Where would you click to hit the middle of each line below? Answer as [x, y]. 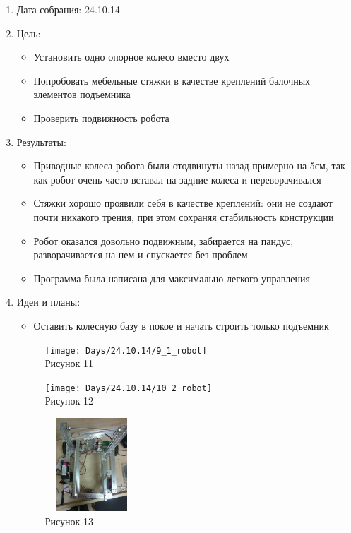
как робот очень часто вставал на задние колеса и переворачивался [177, 179]
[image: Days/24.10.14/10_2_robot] [129, 388]
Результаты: [41, 142]
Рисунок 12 [69, 401]
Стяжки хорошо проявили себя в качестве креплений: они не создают [183, 203]
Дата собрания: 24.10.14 [68, 9]
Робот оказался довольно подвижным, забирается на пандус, [163, 240]
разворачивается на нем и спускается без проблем [141, 254]
